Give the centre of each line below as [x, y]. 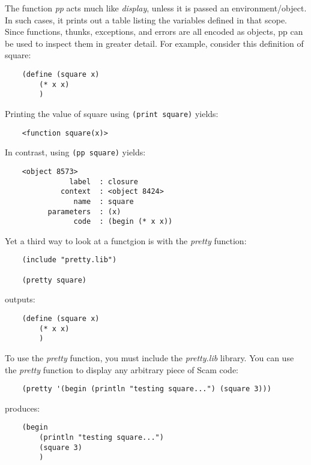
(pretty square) [54, 280]
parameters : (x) [84, 211]
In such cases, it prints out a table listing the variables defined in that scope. [146, 19]
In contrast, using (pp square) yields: [75, 152]
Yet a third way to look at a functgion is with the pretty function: [126, 240]
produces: [23, 408]
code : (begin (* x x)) [123, 222]
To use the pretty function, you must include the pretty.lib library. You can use [149, 357]
